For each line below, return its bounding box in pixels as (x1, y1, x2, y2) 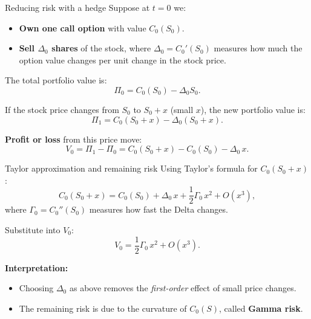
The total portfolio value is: (5, 74, 107, 86)
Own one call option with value (19, 21, 146, 34)
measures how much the (214, 42, 303, 54)
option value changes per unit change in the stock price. (19, 53, 226, 66)
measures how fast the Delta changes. (89, 203, 228, 216)
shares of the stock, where (51, 42, 151, 54)
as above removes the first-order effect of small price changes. (69, 282, 296, 294)
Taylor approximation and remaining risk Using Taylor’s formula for (5, 162, 258, 175)
